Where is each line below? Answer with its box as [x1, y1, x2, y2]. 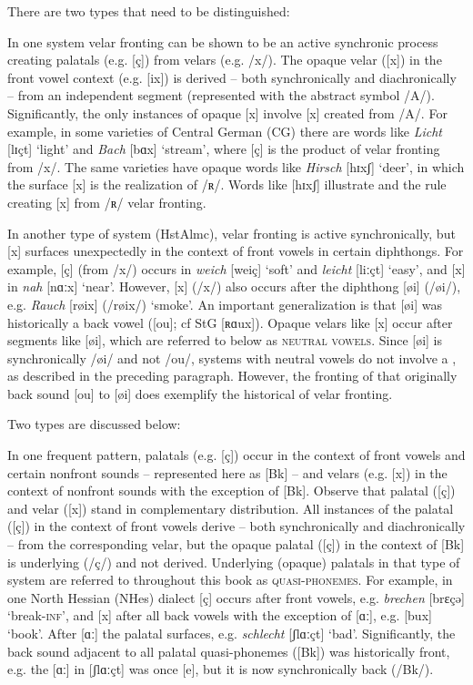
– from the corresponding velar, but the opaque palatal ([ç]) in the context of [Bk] [7, 535, 465, 554]
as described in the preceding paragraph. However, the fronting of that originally [7, 366, 458, 385]
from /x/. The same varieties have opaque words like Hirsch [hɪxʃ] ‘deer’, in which [7, 157, 465, 176]
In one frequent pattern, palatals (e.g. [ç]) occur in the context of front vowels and [7, 445, 466, 465]
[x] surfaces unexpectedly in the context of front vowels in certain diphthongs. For [7, 241, 464, 261]
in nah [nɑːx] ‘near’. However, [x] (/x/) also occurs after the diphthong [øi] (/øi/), [7, 277, 461, 296]
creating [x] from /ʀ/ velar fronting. [7, 192, 206, 211]
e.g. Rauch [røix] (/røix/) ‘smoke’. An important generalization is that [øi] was [7, 294, 443, 313]
